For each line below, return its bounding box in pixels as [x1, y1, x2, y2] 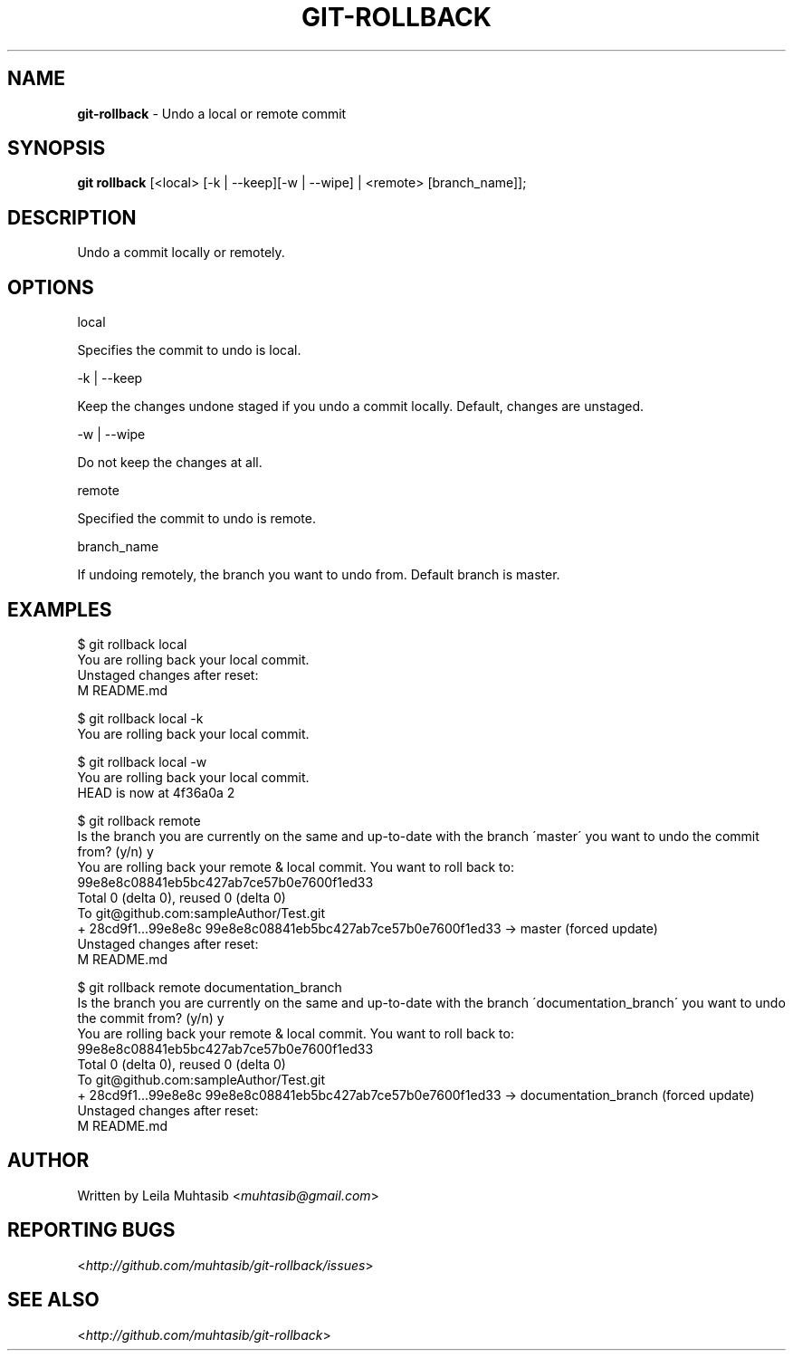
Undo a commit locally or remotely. [77, 244, 285, 261]
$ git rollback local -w [77, 753, 207, 770]
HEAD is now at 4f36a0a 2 [77, 784, 235, 800]
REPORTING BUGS [7, 1219, 176, 1242]
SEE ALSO [7, 1288, 100, 1312]
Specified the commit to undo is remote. [77, 511, 316, 527]
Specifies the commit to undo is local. [77, 342, 301, 359]
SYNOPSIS [7, 137, 106, 160]
